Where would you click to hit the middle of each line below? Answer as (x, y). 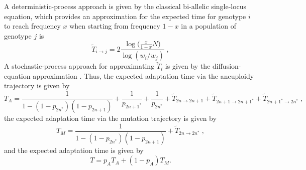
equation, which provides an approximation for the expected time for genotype (125, 16)
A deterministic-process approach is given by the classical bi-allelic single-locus (125, 6)
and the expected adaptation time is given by (74, 150)
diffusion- (227, 66)
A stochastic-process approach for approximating (79, 66)
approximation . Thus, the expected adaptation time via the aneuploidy (143, 75)
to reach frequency (32, 26)
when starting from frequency (115, 26)
